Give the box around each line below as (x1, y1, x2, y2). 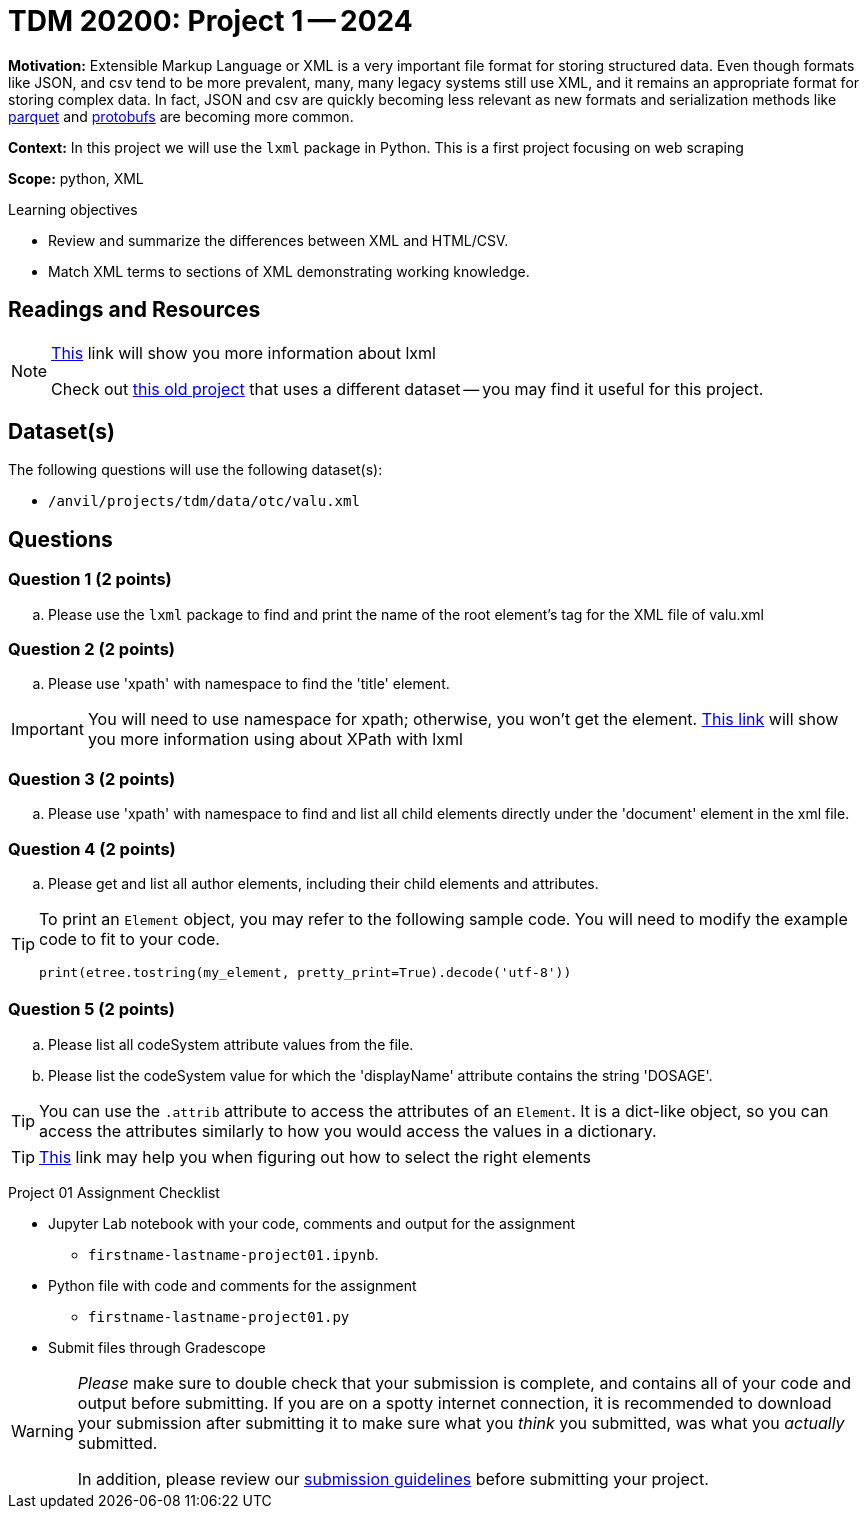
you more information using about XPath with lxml (87, 729, 463, 750)
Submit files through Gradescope (48, 1338, 266, 1356)
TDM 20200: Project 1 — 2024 (8, 4, 413, 38)
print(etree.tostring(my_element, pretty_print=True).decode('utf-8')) (39, 964, 572, 980)
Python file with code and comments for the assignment (48, 1276, 417, 1294)
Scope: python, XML (8, 169, 144, 187)
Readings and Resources (8, 297, 261, 323)
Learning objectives (8, 200, 138, 218)
